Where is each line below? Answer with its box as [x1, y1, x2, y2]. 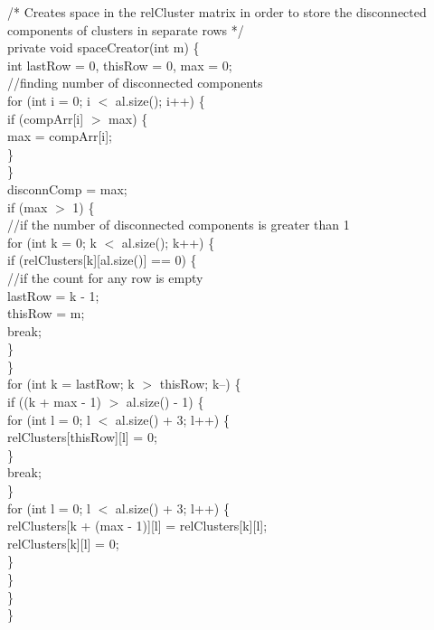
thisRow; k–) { [159, 374, 241, 393]
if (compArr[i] [7, 108, 84, 127]
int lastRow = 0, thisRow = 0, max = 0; [7, 55, 232, 74]
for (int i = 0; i [7, 90, 90, 109]
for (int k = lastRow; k [7, 374, 135, 393]
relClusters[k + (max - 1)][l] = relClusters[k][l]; [7, 516, 268, 535]
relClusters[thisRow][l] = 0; [7, 428, 157, 447]
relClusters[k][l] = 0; [7, 533, 119, 552]
